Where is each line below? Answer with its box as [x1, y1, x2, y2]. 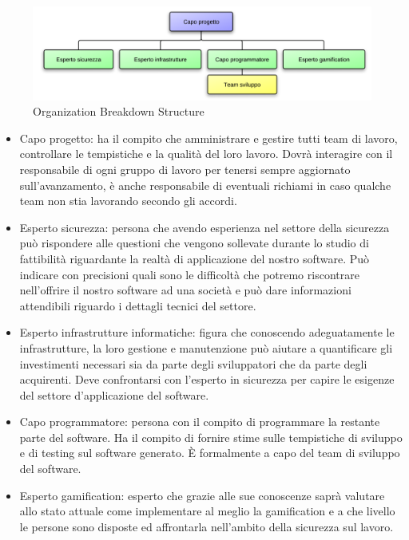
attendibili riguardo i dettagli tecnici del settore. [19, 297, 256, 313]
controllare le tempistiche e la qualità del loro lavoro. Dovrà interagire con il [19, 145, 393, 162]
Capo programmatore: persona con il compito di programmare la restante [19, 413, 380, 430]
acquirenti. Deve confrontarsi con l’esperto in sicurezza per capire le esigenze [19, 371, 395, 388]
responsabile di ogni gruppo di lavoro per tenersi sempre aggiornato [19, 160, 351, 177]
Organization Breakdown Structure [33, 103, 204, 120]
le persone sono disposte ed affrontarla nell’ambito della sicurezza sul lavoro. [19, 518, 394, 534]
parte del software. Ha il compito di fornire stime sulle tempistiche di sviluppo [19, 428, 403, 445]
